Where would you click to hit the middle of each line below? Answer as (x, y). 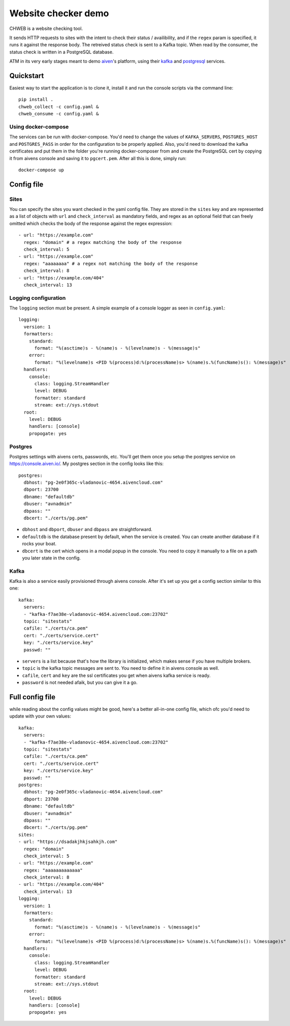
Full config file (33, 697)
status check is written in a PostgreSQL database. (61, 52)
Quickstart (27, 75)
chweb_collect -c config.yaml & (59, 106)
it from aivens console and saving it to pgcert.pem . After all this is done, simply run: (98, 158)
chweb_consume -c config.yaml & (59, 114)
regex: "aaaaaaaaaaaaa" (53, 870)
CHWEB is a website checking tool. (46, 28)
